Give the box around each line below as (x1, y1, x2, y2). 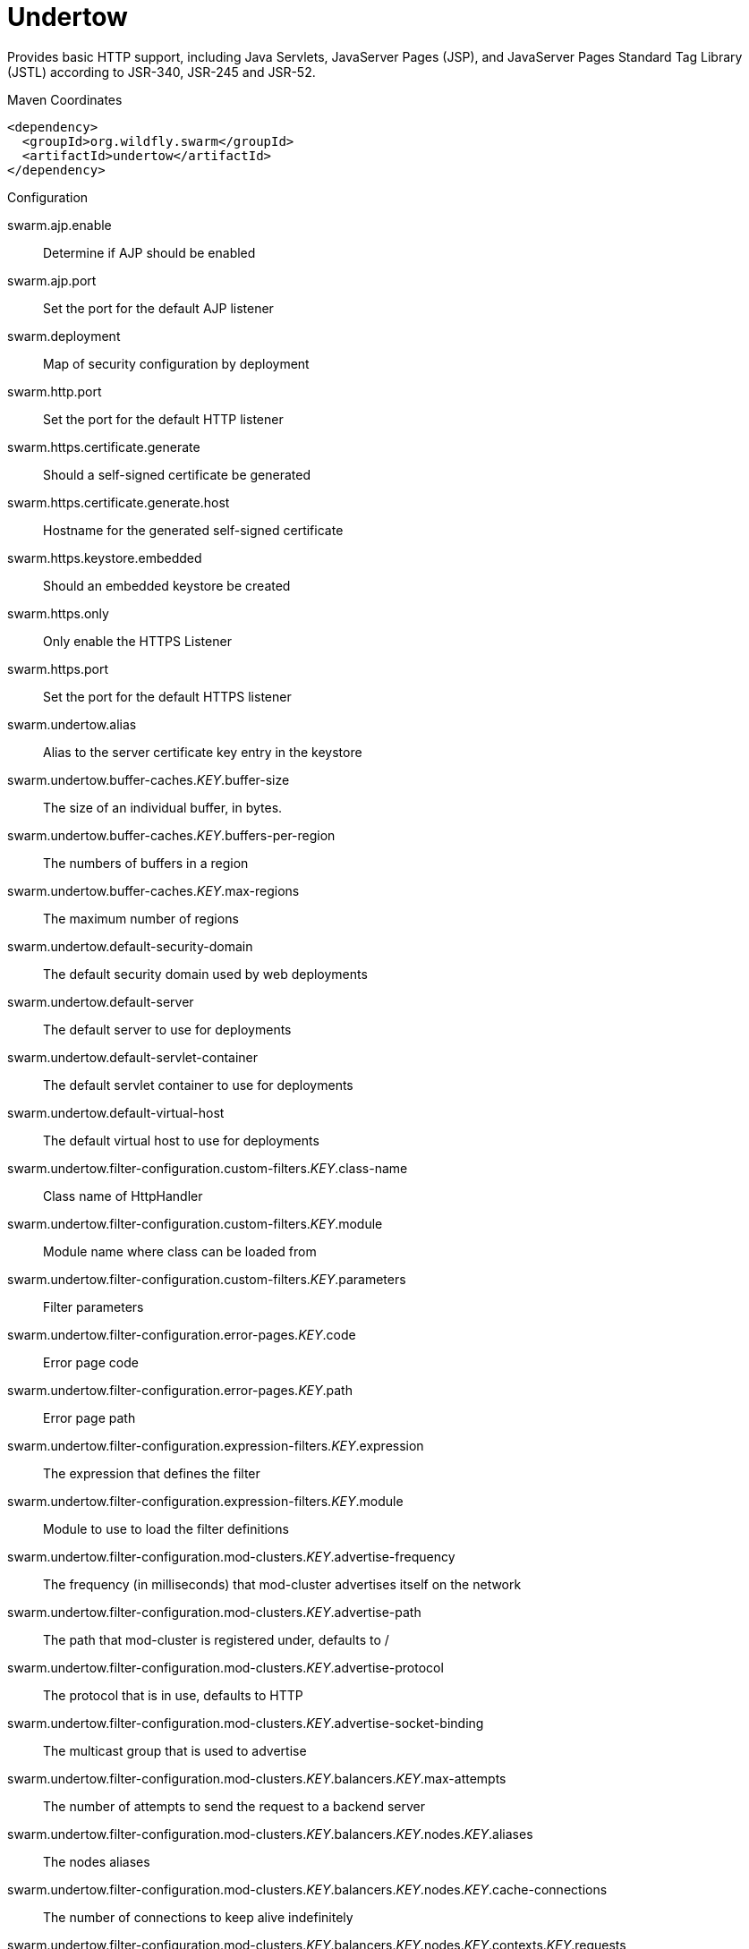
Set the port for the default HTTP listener (43, 411, 284, 427)
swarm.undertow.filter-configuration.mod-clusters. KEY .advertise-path (7, 1604, 421, 1620)
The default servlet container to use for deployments (43, 1077, 353, 1093)
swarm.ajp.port (7, 272, 97, 288)
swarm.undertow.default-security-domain (7, 938, 253, 954)
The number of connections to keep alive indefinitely (43, 1909, 353, 1925)
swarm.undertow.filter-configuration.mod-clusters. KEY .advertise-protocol (7, 1659, 444, 1675)
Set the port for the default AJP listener (43, 300, 274, 316)
